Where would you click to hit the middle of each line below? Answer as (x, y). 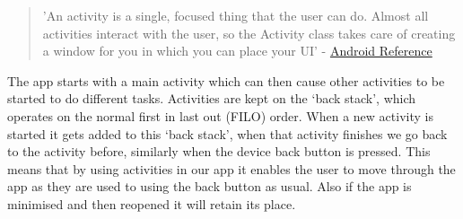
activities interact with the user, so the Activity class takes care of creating (249, 33)
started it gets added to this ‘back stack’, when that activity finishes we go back (227, 133)
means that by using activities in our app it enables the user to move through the (231, 168)
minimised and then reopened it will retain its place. (152, 203)
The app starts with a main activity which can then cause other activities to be (226, 80)
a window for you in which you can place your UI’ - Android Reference (237, 51)
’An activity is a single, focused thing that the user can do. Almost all (236, 15)
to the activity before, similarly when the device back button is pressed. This (219, 151)
